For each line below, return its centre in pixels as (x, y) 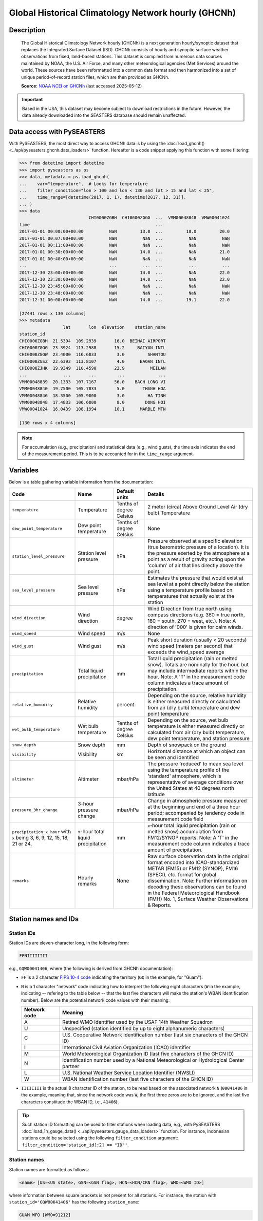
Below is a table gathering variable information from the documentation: (81, 482)
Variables (24, 470)
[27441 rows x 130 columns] (53, 313)
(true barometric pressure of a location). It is (198, 547)
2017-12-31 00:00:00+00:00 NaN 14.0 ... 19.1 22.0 (124, 300)
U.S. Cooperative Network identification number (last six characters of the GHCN (155, 1034)
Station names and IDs (44, 919)
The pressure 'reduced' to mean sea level (195, 764)
